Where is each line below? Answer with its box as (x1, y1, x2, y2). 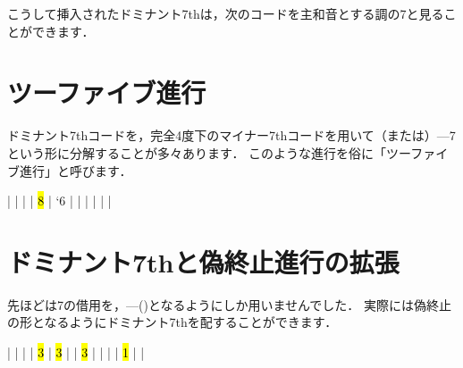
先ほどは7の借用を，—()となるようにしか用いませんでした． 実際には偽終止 (7, 295, 452, 314)
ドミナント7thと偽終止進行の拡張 (7, 243, 400, 280)
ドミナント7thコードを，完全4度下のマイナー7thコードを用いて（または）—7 (7, 126, 456, 145)
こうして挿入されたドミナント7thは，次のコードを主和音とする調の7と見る (7, 4, 444, 22)
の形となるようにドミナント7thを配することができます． (7, 313, 338, 331)
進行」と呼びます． (19, 161, 132, 180)
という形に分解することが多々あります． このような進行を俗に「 (7, 143, 387, 162)
